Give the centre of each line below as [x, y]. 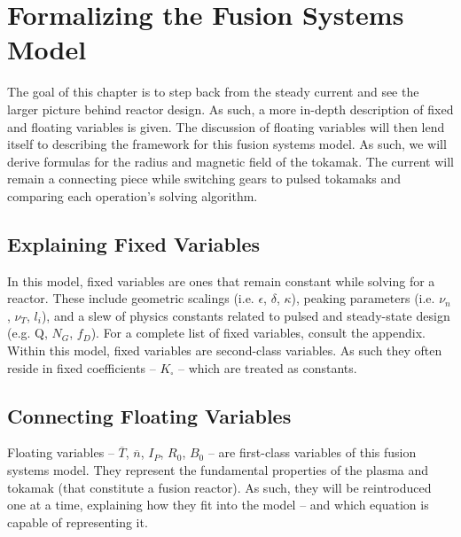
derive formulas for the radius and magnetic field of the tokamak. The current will [231, 161]
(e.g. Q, [27, 333]
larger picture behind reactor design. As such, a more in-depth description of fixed [230, 109]
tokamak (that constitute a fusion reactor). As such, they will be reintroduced [219, 487]
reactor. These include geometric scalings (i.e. [131, 298]
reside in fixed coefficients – [82, 367]
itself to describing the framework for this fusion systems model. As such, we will [227, 144]
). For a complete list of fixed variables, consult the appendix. [258, 333]
